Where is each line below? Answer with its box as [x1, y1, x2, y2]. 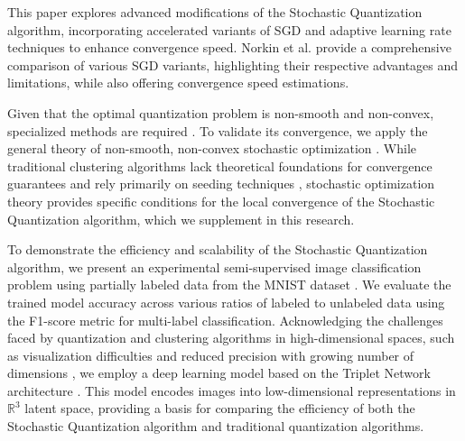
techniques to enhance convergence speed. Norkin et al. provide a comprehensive [7, 38, 451, 57]
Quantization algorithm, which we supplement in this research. [7, 209, 355, 228]
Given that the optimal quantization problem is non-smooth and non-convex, [7, 103, 434, 122]
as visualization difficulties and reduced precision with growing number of [7, 345, 414, 364]
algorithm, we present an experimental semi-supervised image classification [7, 257, 422, 276]
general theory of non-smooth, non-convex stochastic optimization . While [7, 139, 416, 158]
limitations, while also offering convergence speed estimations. [7, 73, 349, 92]
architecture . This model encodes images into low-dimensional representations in [7, 381, 456, 400]
